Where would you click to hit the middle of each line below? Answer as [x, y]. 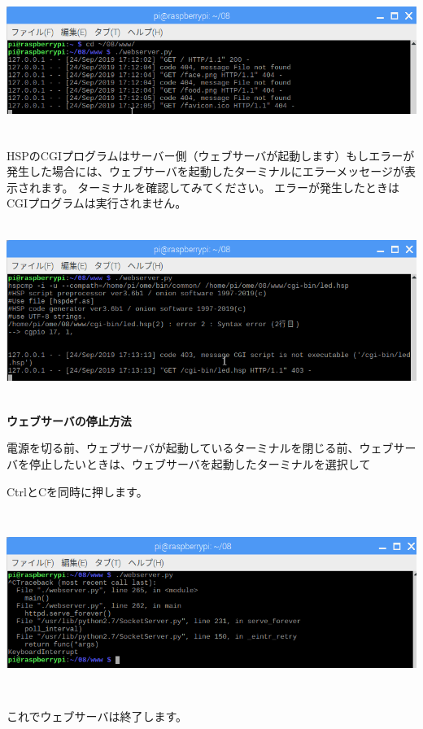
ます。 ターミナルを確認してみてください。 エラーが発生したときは [220, 187]
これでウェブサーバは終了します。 [97, 716]
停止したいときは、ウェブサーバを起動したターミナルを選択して [200, 464]
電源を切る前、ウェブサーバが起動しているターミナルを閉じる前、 [183, 448]
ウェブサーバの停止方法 [69, 420]
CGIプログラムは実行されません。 [97, 203]
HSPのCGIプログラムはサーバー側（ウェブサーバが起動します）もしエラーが [211, 155]
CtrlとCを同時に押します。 [77, 491]
